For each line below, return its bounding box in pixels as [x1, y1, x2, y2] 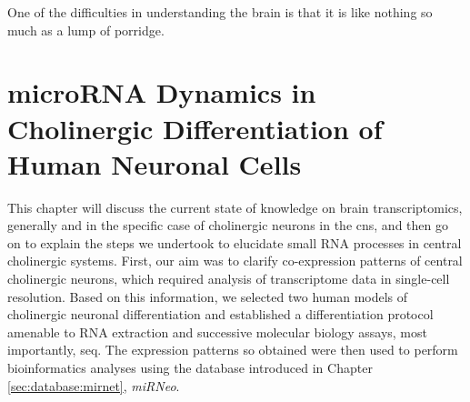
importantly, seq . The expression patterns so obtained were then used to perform [7, 340, 458, 359]
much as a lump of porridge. [7, 20, 165, 39]
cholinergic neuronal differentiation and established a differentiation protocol [7, 305, 434, 324]
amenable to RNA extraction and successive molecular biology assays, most [7, 322, 427, 341]
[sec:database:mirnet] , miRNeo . [7, 376, 180, 395]
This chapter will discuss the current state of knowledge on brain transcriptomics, [7, 197, 463, 216]
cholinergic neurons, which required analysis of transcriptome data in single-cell [7, 269, 450, 288]
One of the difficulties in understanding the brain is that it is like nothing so [7, 3, 433, 21]
